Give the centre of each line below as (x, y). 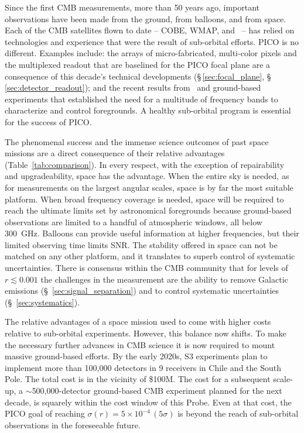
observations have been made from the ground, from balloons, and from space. (146, 18)
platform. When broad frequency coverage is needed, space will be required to (144, 199)
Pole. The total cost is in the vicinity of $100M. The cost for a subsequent (138, 379)
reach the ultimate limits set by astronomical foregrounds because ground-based (148, 210)
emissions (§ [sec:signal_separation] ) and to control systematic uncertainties (142, 291)
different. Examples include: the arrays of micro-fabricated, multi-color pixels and (151, 53)
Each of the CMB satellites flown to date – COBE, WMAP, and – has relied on (150, 30)
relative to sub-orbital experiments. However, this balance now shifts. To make (146, 333)
